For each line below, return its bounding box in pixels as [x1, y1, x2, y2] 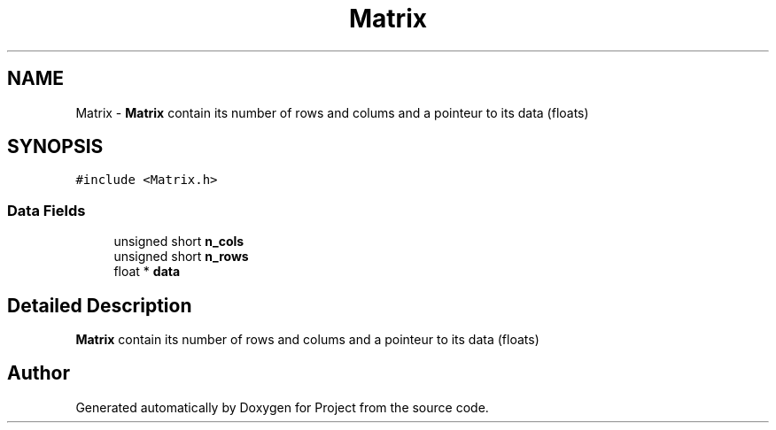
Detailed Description [7, 294, 192, 317]
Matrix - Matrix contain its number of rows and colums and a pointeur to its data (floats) [75, 104, 589, 120]
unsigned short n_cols [113, 234, 244, 250]
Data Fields [7, 201, 86, 219]
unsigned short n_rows [113, 249, 249, 265]
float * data [113, 264, 181, 280]
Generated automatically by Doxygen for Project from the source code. [75, 399, 489, 415]
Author [7, 362, 70, 385]
